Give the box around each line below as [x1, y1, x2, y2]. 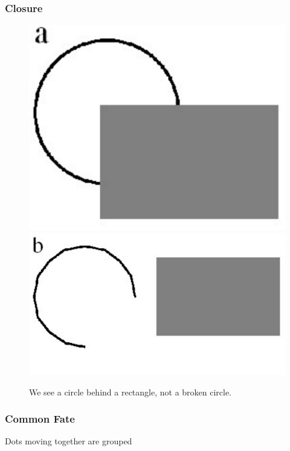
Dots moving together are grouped [5, 435, 132, 447]
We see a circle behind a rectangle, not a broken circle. [29, 385, 232, 398]
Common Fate [5, 411, 75, 426]
